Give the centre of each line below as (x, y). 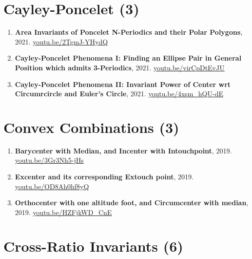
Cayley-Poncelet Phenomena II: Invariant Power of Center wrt (123, 84)
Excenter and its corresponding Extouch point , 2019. (104, 176)
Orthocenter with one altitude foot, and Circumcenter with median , (132, 203)
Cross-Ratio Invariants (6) (93, 246)
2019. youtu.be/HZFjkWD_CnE (63, 212)
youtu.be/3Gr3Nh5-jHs (49, 160)
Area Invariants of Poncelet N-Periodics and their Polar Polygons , (129, 32)
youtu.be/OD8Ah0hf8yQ (52, 186)
